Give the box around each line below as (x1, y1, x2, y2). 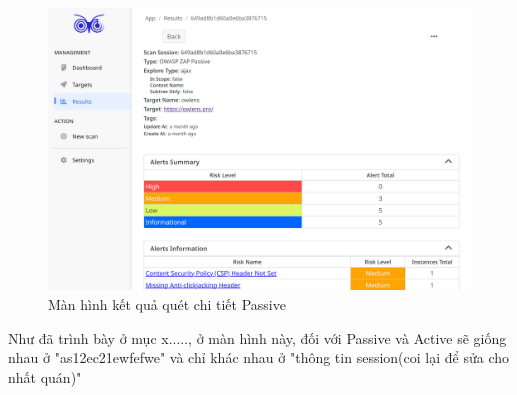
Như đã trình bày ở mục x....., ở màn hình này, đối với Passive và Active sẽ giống (8, 327, 507, 348)
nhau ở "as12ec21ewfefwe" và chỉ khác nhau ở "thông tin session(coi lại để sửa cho (8, 347, 509, 368)
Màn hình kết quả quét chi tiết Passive (48, 293, 286, 314)
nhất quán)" (8, 366, 82, 387)
